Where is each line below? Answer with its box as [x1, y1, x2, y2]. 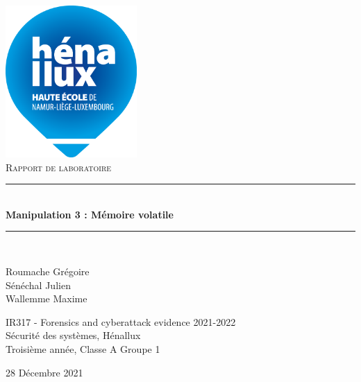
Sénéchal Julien [6, 277, 71, 292]
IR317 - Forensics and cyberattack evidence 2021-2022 [6, 314, 236, 329]
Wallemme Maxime [6, 291, 87, 306]
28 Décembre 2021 [6, 365, 83, 379]
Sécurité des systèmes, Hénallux [6, 328, 141, 342]
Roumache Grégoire [6, 264, 90, 279]
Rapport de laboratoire [6, 159, 112, 174]
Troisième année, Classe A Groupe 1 [6, 342, 160, 356]
